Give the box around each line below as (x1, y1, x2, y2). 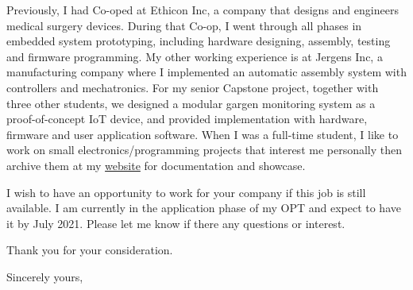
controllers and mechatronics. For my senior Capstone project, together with (6, 79, 379, 95)
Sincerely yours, (6, 268, 83, 284)
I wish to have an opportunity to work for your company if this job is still (6, 184, 366, 200)
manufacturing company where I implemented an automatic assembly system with (6, 64, 407, 80)
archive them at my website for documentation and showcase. (6, 157, 306, 173)
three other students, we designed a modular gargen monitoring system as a (6, 95, 376, 111)
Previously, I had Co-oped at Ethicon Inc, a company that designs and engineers (6, 2, 399, 17)
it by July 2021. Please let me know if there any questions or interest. (6, 215, 345, 231)
